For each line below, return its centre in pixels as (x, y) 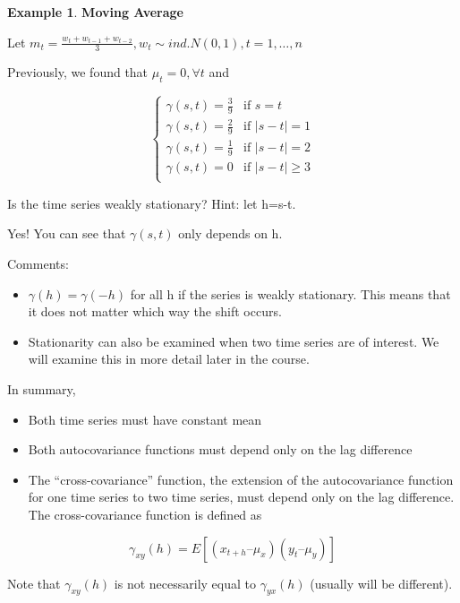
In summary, (42, 389)
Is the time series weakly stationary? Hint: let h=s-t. (152, 203)
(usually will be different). (381, 583)
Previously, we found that (78, 72)
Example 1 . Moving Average (95, 12)
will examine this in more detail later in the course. (169, 359)
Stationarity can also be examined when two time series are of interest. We (234, 341)
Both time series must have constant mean (145, 419)
